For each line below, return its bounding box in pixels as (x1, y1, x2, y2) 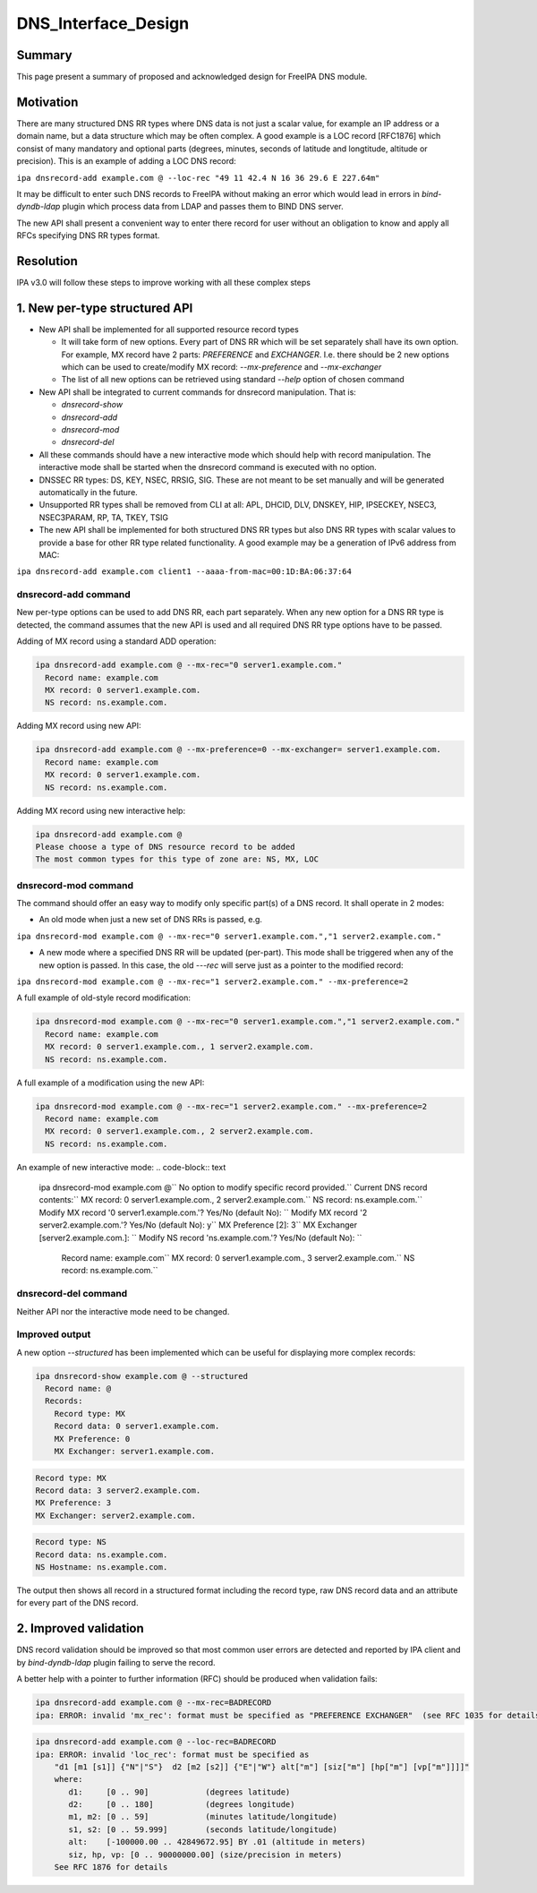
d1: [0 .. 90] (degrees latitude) (68, 1786, 291, 1797)
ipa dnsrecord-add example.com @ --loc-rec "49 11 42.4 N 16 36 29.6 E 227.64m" (16, 173, 380, 183)
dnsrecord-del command (16, 1288, 128, 1300)
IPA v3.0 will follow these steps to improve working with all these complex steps (16, 278, 311, 287)
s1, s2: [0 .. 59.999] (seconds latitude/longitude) (68, 1824, 338, 1835)
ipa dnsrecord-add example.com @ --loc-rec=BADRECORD (35, 1737, 277, 1747)
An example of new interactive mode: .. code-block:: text (16, 1161, 226, 1172)
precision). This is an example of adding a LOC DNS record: (16, 156, 236, 167)
